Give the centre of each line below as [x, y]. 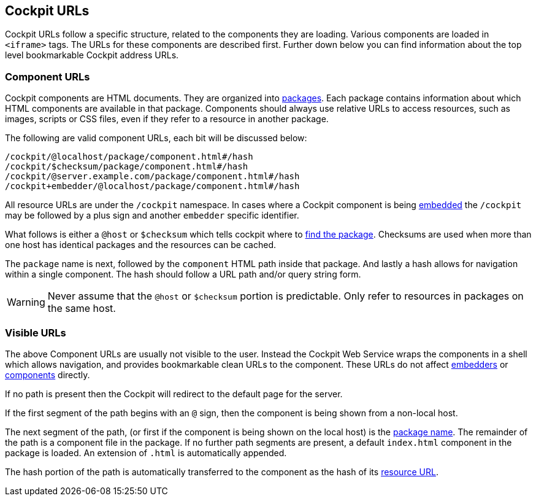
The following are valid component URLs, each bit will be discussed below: [156, 138]
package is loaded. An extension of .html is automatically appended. [146, 452]
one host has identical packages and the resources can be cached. [140, 245]
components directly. [48, 375]
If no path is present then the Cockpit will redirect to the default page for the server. [174, 394]
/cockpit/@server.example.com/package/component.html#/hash [152, 177]
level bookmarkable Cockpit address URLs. [92, 55]
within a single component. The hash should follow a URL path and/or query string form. [183, 274]
